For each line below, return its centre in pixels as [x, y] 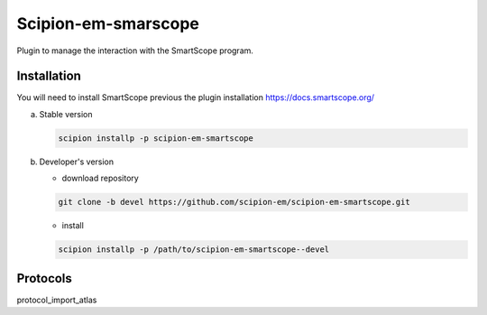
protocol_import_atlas [57, 300]
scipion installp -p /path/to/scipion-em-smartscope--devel [194, 250]
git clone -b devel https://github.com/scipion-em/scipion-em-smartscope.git [234, 202]
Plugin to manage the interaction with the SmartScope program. [135, 51]
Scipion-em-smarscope [108, 23]
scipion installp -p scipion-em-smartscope [156, 138]
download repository [100, 178]
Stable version [66, 114]
